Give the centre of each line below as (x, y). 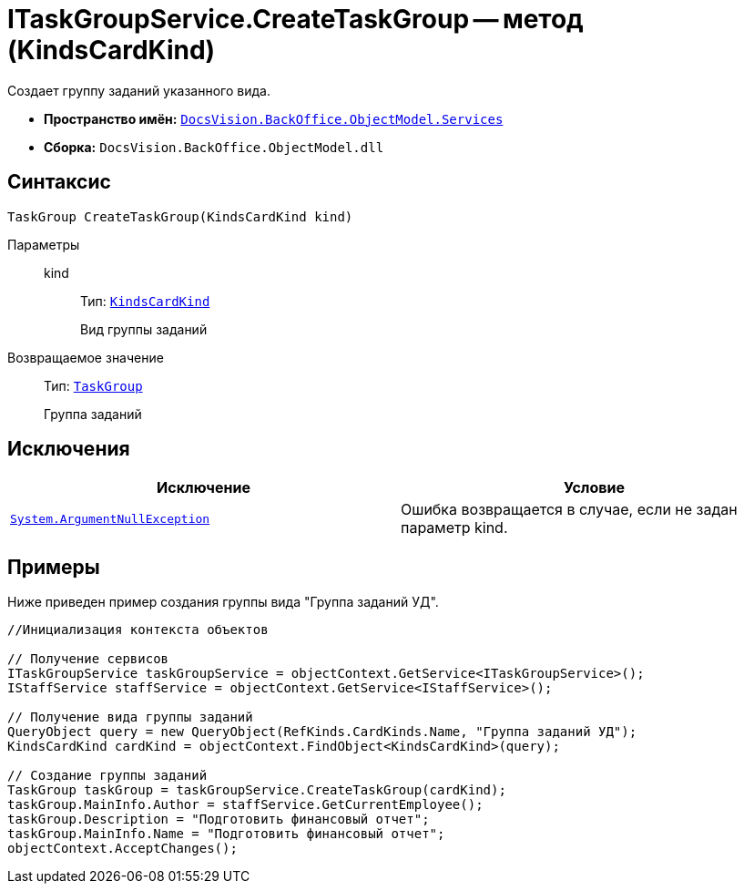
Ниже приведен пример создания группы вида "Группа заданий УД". (223, 602)
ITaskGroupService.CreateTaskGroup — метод (296, 19)
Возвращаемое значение (86, 357)
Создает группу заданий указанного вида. (139, 90)
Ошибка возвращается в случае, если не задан (569, 510)
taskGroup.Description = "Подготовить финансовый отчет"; (219, 819)
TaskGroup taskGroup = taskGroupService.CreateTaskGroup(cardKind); (257, 790)
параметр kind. (454, 528)
